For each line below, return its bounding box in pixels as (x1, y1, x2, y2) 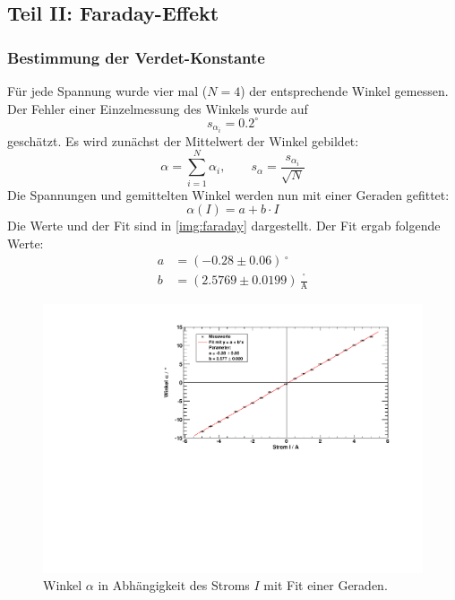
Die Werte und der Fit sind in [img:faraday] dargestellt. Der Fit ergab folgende (7, 216, 441, 235)
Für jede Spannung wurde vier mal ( (7, 82, 208, 100)
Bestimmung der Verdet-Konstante (7, 46, 265, 68)
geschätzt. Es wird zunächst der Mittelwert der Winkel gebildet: (7, 131, 359, 150)
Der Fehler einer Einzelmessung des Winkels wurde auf (7, 99, 308, 117)
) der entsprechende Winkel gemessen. (240, 82, 449, 100)
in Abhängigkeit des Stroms (98, 576, 250, 595)
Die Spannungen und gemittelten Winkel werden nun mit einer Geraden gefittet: (7, 185, 450, 204)
